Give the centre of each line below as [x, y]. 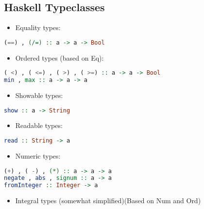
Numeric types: [38, 155]
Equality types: [38, 27]
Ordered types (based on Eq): [59, 57]
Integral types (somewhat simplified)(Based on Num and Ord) [108, 201]
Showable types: [39, 95]
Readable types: [39, 125]
